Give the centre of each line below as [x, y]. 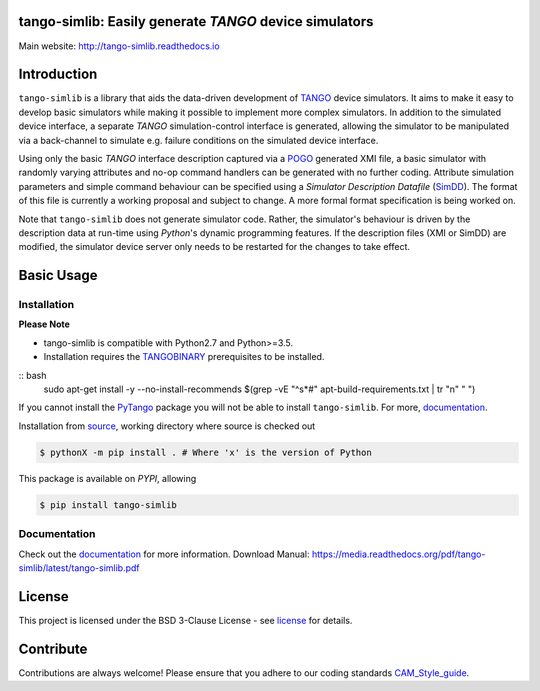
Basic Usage [58, 275]
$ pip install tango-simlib [108, 504]
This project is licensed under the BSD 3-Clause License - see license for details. [185, 620]
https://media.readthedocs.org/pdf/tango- [398, 554]
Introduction [58, 74]
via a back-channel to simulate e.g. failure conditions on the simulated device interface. [198, 140]
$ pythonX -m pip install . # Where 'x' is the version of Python [205, 452]
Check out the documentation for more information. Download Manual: [164, 554]
